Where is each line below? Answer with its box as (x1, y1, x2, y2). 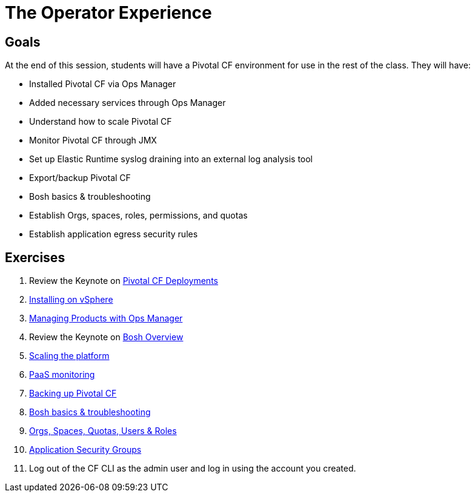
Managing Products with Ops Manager (29, 313, 183, 324)
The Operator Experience (5, 2, 212, 23)
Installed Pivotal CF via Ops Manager (29, 79, 176, 90)
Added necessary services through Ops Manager (29, 97, 226, 108)
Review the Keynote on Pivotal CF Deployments (29, 275, 218, 286)
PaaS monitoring (29, 369, 95, 380)
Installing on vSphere (29, 294, 113, 305)
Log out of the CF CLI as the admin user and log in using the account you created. (29, 463, 356, 474)
